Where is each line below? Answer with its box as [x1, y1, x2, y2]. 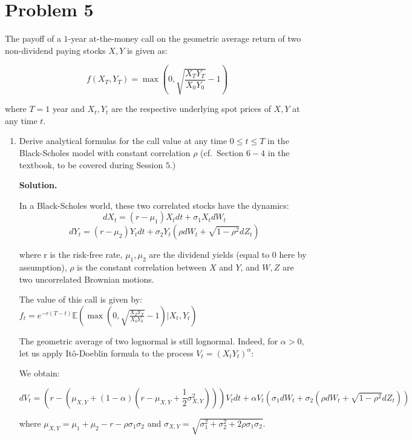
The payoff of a [5, 32, 61, 45]
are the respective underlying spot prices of [111, 102, 271, 115]
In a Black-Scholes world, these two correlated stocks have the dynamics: [19, 199, 289, 211]
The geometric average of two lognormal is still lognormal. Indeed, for [19, 334, 278, 347]
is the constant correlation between [77, 261, 207, 274]
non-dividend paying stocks [5, 44, 106, 56]
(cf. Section [200, 146, 244, 159]
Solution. [19, 179, 57, 191]
